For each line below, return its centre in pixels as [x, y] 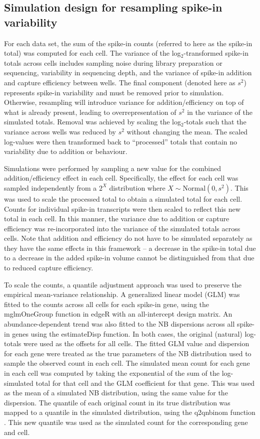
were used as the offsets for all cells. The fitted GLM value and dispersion [136, 343]
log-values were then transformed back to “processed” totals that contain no [121, 141]
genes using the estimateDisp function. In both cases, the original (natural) [127, 333]
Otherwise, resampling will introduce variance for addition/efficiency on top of [124, 102]
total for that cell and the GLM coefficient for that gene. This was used [145, 383]
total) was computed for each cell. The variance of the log [92, 53]
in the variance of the [220, 112]
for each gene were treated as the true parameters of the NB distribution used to [128, 353]
